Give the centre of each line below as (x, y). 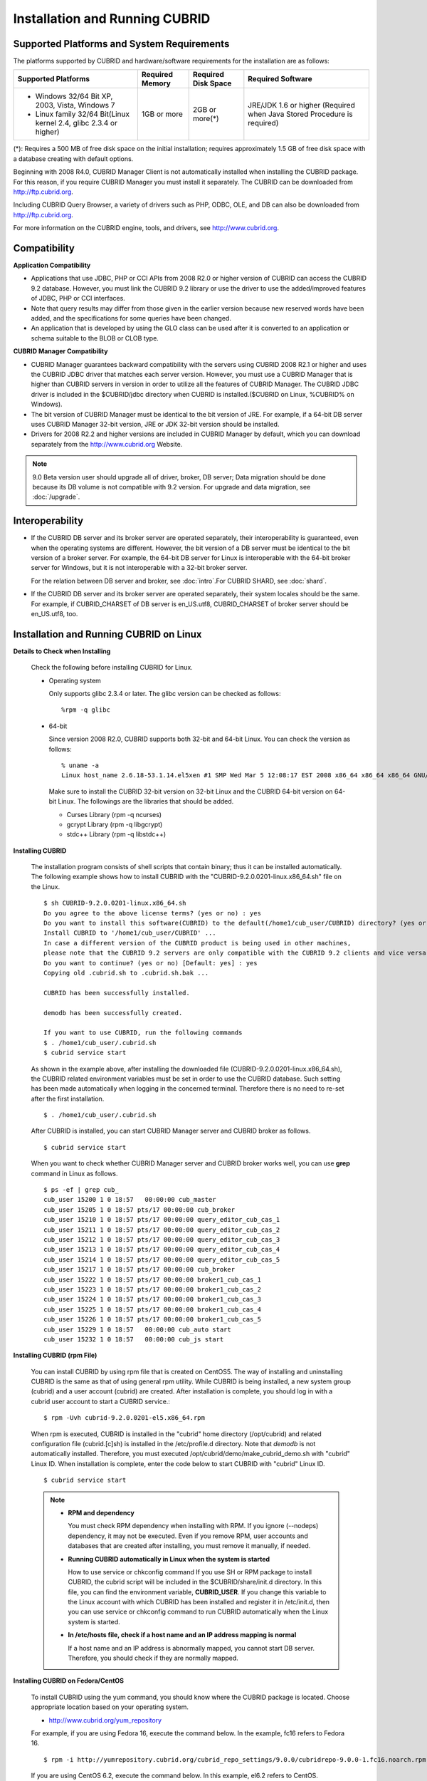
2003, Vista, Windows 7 (75, 105)
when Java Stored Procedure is (300, 114)
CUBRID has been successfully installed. (117, 993)
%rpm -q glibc (86, 710)
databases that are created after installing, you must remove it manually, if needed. (189, 1546)
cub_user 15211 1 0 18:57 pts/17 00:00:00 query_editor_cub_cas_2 (162, 1230)
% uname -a (80, 765)
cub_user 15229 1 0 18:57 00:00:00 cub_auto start (137, 1329)
